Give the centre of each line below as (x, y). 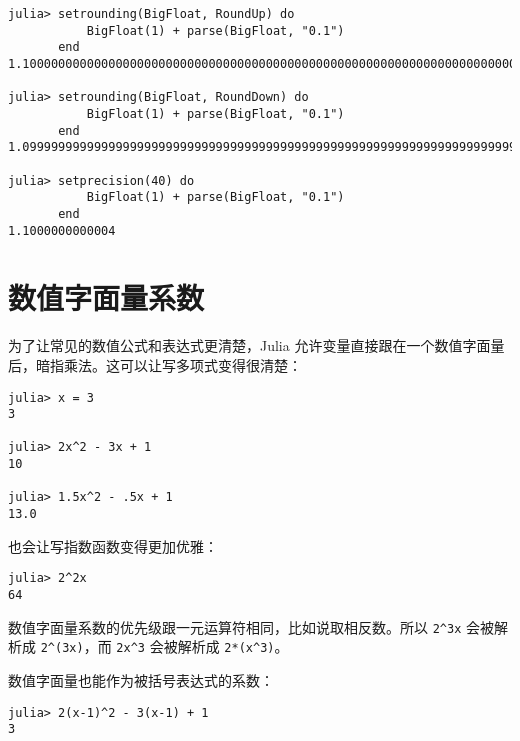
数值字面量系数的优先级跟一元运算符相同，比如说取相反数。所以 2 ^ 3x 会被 (251, 626)
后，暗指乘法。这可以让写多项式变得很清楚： (155, 364)
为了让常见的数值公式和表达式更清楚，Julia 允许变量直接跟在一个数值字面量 (256, 345)
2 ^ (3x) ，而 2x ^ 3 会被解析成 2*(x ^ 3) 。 (164, 646)
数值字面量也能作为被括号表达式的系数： (141, 679)
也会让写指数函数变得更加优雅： (113, 545)
